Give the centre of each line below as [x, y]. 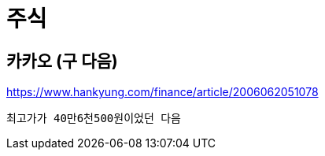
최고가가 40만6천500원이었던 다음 [94, 119]
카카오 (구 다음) [62, 61]
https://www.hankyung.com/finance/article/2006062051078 [162, 92]
